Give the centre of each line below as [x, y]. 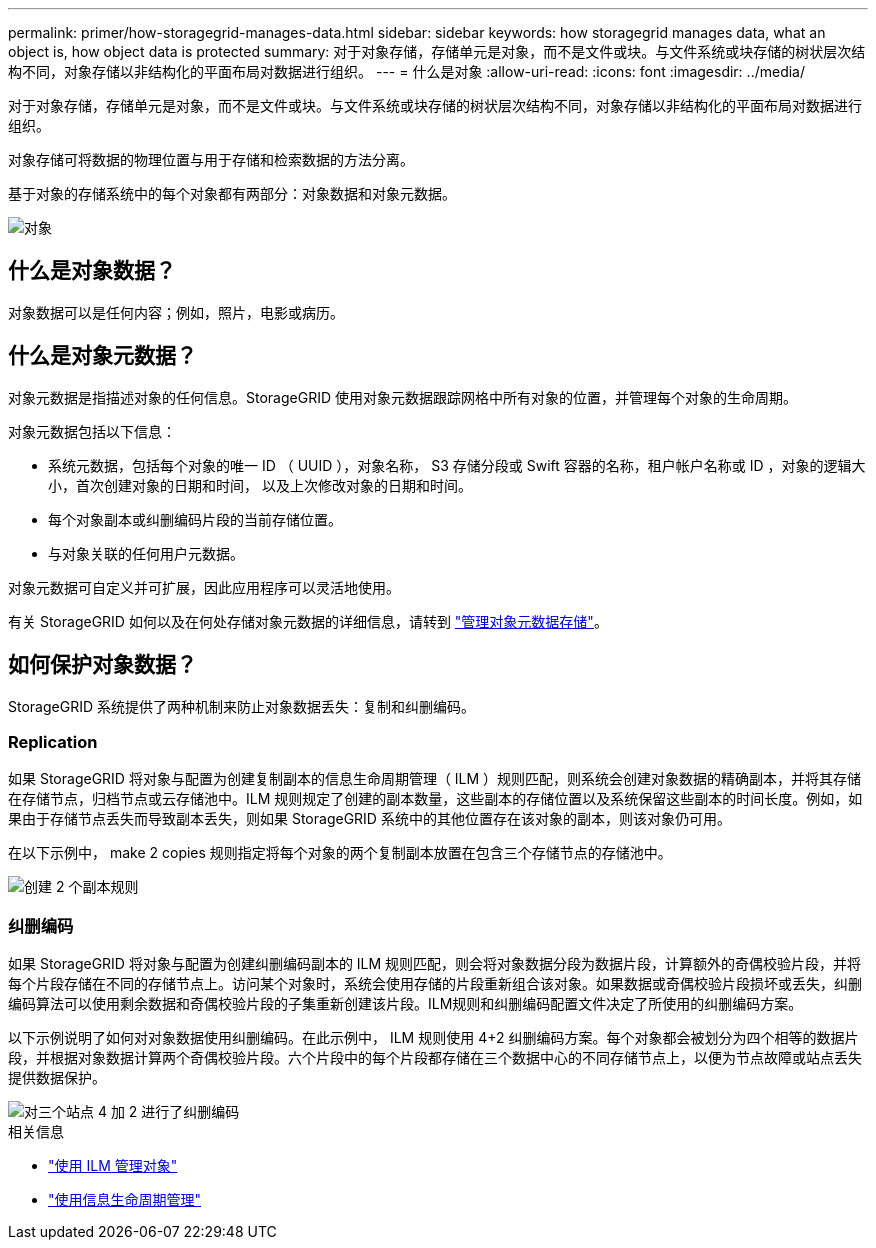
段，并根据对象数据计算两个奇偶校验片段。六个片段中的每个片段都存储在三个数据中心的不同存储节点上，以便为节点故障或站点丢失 [435, 1058]
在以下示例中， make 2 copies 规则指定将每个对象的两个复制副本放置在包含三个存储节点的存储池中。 [340, 853]
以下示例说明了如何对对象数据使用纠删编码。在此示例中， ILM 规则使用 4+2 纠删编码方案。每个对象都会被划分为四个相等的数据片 [433, 1038]
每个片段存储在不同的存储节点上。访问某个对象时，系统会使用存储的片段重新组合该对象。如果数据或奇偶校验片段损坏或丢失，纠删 [435, 984]
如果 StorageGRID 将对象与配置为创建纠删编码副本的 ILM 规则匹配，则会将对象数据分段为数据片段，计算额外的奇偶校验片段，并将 [435, 964]
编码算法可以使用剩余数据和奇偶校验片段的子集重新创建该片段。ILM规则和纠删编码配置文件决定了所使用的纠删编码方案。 [405, 1004]
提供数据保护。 [57, 1078]
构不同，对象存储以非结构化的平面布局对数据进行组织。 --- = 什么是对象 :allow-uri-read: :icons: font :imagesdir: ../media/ [407, 71]
